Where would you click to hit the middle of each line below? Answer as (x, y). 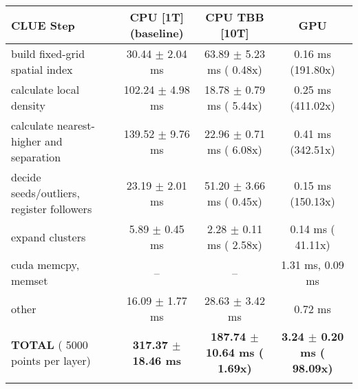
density (28, 105)
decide (26, 177)
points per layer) (51, 360)
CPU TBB (235, 17)
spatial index (42, 69)
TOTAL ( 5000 (50, 344)
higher (26, 141)
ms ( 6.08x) (235, 149)
